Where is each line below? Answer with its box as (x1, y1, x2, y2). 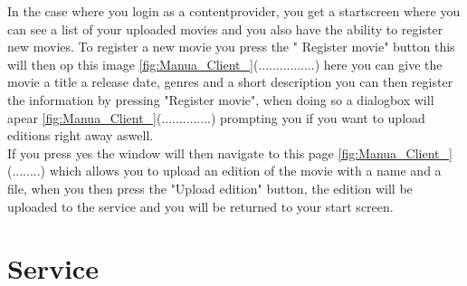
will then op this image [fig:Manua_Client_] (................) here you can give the (7, 54, 443, 73)
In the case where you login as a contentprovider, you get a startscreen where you (7, 2, 461, 20)
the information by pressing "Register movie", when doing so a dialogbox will (7, 90, 434, 109)
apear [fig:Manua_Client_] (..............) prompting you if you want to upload (7, 108, 425, 127)
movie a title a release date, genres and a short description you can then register (7, 72, 453, 91)
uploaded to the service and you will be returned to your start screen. (7, 196, 394, 215)
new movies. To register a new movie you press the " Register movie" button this (7, 37, 455, 56)
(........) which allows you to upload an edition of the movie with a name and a (7, 161, 442, 180)
